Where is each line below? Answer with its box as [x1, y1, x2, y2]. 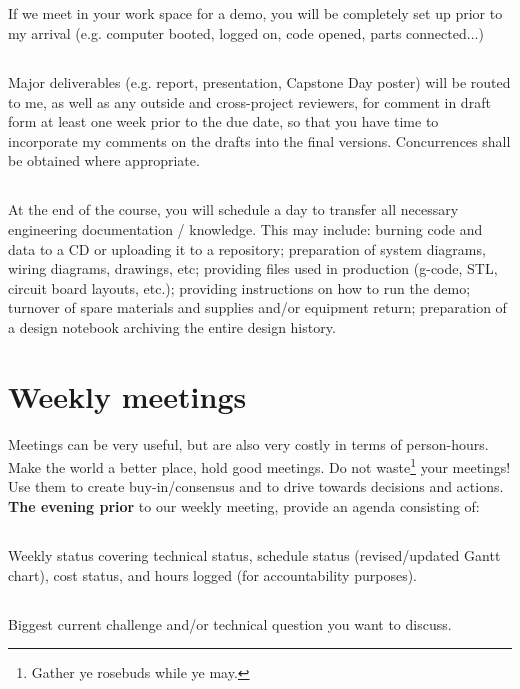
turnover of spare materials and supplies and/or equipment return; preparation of [8, 297, 507, 318]
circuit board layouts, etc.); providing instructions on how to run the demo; [8, 277, 471, 298]
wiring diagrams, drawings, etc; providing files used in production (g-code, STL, [8, 258, 498, 279]
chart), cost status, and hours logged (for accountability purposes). [8, 564, 417, 585]
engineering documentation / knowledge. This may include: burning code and [8, 218, 483, 239]
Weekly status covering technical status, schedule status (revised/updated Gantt [8, 545, 501, 566]
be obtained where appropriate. [8, 150, 200, 171]
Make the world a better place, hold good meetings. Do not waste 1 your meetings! [8, 454, 511, 477]
